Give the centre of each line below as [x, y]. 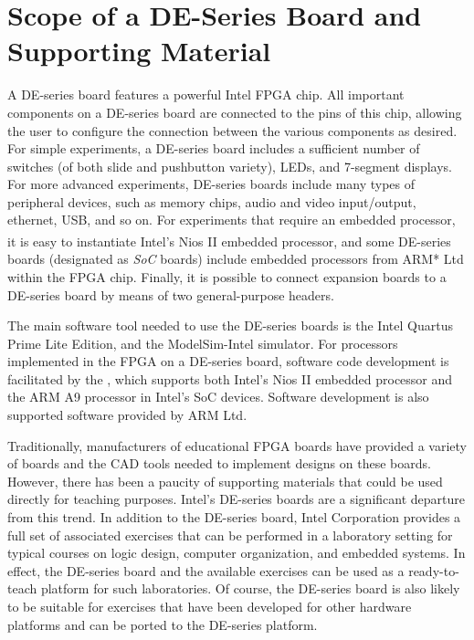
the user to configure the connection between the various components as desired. [232, 130]
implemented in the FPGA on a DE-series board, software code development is [228, 361]
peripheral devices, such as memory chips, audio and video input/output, [212, 201]
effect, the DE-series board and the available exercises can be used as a [206, 570]
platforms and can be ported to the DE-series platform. [163, 624]
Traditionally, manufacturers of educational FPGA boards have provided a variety [237, 445]
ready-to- [434, 570]
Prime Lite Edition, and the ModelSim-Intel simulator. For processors [203, 343]
